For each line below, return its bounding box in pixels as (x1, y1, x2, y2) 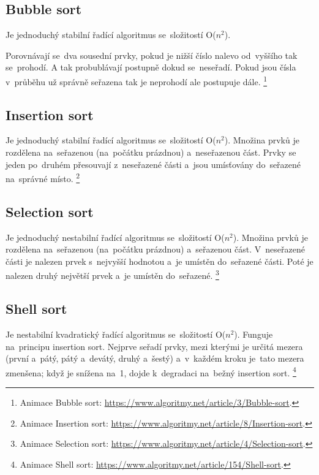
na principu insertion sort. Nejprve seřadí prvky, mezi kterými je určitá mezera (6, 340, 303, 352)
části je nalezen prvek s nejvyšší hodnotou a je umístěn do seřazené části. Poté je (6, 254, 313, 267)
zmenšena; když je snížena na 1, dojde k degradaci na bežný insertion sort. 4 (6, 364, 296, 379)
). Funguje (234, 327, 273, 340)
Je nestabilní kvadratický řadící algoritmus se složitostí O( (6, 327, 226, 340)
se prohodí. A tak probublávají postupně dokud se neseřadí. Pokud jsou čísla (6, 61, 296, 74)
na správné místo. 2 (6, 170, 80, 184)
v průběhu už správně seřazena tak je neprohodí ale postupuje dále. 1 (6, 73, 268, 88)
